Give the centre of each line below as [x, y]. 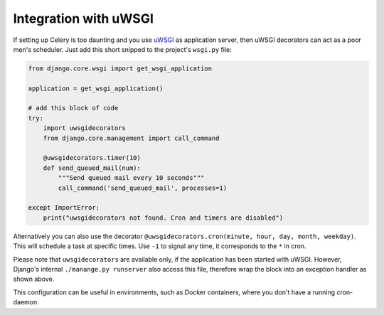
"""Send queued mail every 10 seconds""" [131, 178]
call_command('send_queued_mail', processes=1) [143, 188]
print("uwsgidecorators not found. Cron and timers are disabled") [163, 218]
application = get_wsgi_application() [96, 88]
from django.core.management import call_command [131, 138]
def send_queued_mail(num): [92, 168]
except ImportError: [64, 208]
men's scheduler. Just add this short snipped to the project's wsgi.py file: [122, 49]
